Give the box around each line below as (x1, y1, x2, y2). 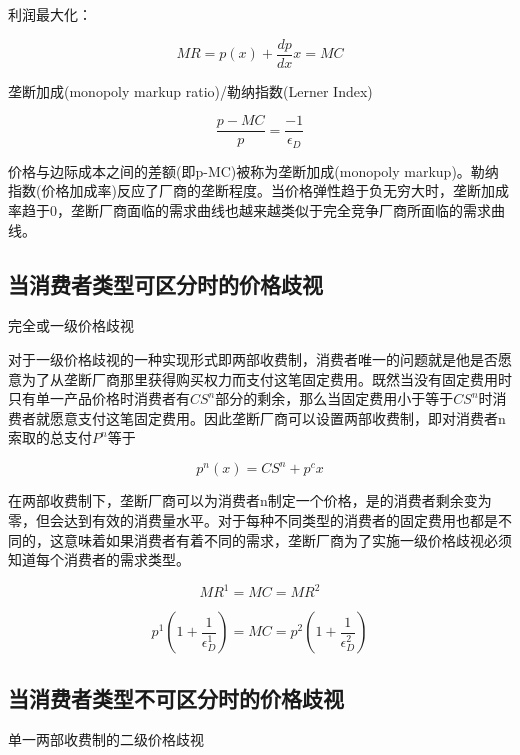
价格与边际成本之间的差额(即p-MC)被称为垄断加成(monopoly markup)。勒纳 (8, 160, 499, 181)
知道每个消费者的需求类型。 (8, 549, 190, 570)
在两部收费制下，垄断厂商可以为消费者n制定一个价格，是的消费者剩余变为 (8, 490, 492, 511)
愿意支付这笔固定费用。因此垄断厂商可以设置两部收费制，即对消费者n (49, 407, 506, 428)
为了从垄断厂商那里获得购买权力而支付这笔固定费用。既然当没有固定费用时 (21, 368, 512, 389)
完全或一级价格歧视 (8, 315, 134, 336)
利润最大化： (8, 4, 92, 24)
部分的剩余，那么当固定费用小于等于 (215, 388, 454, 409)
